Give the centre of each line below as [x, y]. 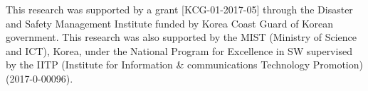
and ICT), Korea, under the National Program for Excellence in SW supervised [179, 50]
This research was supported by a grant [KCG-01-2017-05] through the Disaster [179, 9]
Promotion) [338, 65]
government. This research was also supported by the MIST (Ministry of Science [181, 37]
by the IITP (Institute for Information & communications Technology [158, 65]
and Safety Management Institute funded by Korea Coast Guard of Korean [170, 23]
